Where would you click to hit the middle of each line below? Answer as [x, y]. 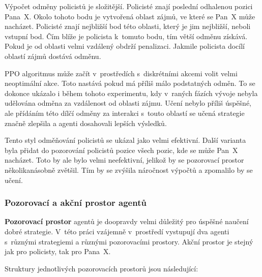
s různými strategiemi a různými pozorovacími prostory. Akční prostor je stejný [129, 241]
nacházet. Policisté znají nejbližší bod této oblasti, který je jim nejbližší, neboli [128, 26]
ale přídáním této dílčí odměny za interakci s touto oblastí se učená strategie [125, 113]
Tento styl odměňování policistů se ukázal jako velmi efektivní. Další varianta [125, 140]
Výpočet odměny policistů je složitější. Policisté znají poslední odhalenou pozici [129, 6]
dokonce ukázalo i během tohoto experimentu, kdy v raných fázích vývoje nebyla [131, 93]
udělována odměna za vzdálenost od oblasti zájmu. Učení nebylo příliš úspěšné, [128, 103]
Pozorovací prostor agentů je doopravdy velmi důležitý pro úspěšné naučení [127, 221]
